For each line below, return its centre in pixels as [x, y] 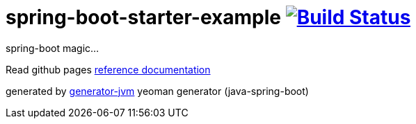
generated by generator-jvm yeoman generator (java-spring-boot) [157, 91]
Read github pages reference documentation [108, 69]
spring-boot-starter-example [143, 17]
